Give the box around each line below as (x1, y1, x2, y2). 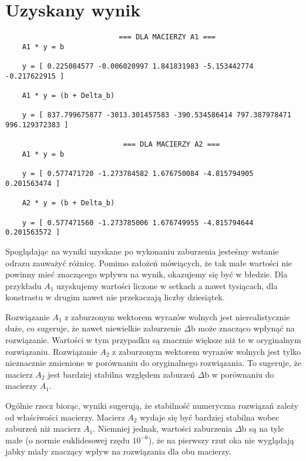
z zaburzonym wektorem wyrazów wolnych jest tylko (112, 345, 301, 357)
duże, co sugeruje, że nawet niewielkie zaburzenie (5, 322, 181, 334)
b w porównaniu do (204, 368, 274, 380)
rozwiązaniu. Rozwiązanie (5, 345, 97, 357)
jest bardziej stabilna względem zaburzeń (48, 368, 195, 380)
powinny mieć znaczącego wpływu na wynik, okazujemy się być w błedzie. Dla (5, 268, 288, 280)
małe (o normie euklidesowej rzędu (5, 433, 130, 446)
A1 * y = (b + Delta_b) (22, 91, 115, 100)
